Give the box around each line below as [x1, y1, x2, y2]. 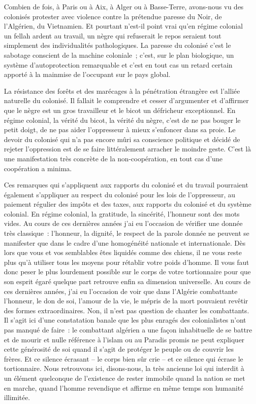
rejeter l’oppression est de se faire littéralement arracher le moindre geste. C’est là [4, 144, 251, 154]
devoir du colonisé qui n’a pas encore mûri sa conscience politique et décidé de [4, 134, 240, 144]
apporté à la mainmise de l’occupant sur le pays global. [4, 69, 171, 79]
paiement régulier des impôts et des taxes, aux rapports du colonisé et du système [4, 199, 252, 209]
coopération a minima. [4, 163, 72, 173]
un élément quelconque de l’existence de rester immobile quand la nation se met [4, 372, 245, 383]
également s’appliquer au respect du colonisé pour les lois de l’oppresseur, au [4, 189, 235, 199]
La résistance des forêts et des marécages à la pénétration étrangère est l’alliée [4, 85, 240, 96]
